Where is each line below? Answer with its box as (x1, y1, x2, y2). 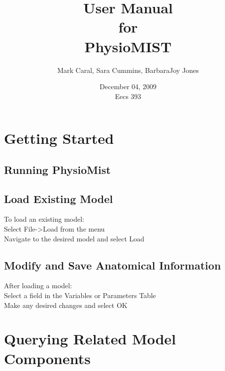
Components (4, 348, 91, 368)
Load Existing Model (4, 191, 113, 206)
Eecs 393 (115, 91, 141, 101)
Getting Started (4, 128, 114, 148)
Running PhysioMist (4, 162, 111, 177)
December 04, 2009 (99, 81, 157, 92)
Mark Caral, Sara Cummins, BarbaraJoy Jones (57, 65, 199, 75)
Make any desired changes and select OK (4, 300, 128, 310)
